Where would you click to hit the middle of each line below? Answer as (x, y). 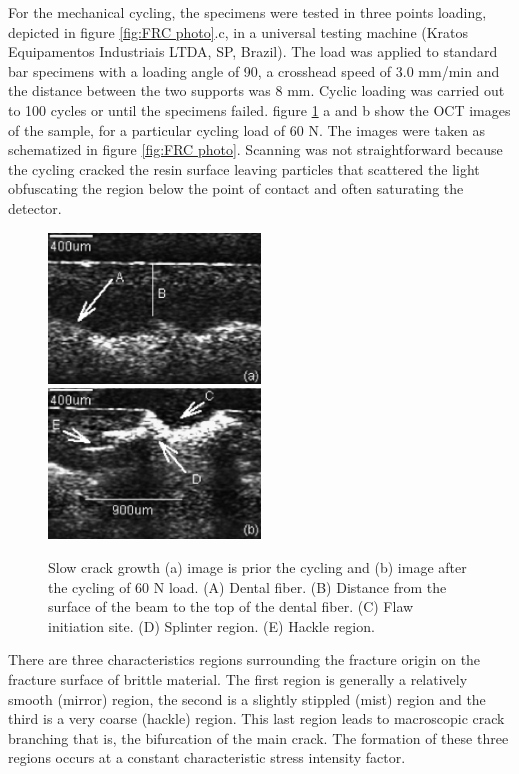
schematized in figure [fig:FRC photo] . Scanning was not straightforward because (255, 149)
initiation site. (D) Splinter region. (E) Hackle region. (211, 625)
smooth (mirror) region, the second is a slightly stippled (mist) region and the (247, 698)
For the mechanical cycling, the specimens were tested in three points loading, (247, 12)
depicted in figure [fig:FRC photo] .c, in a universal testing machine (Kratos (238, 31)
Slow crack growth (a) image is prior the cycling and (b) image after (257, 567)
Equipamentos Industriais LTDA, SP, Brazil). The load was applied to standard (253, 51)
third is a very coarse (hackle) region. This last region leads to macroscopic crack (256, 718)
